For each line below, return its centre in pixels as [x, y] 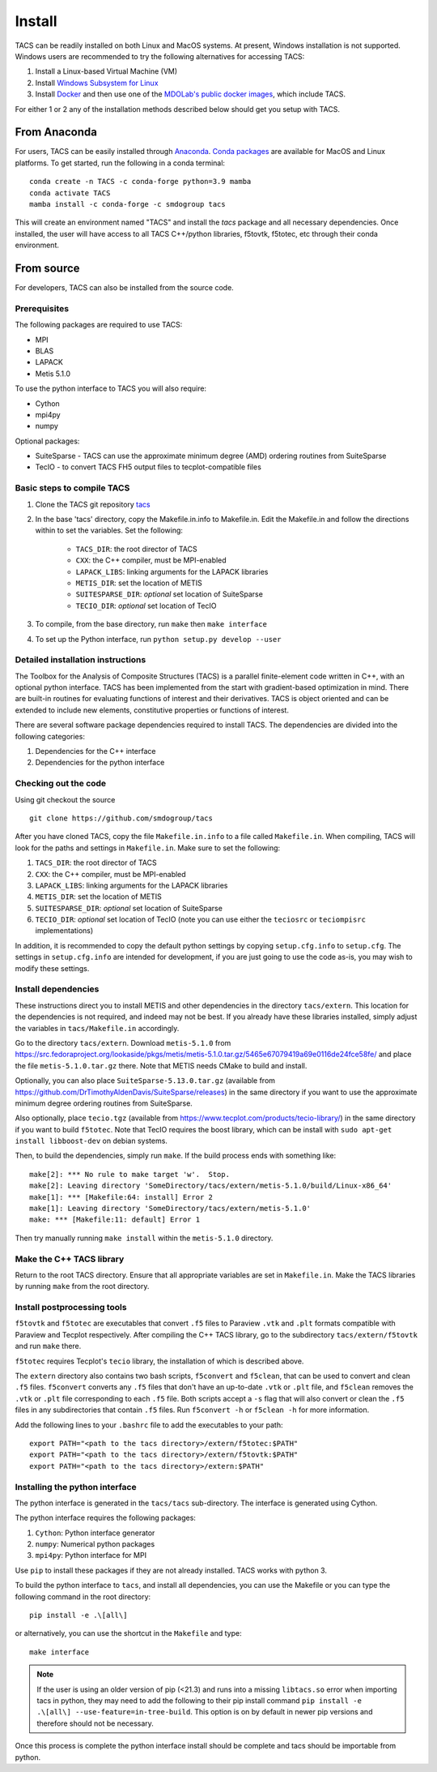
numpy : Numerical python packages [95, 1544]
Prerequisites [42, 308]
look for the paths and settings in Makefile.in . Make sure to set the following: [148, 848]
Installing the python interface [76, 1487]
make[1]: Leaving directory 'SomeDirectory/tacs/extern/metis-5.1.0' [170, 1209]
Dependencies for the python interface [100, 763]
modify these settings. [52, 968]
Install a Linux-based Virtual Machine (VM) [106, 71]
